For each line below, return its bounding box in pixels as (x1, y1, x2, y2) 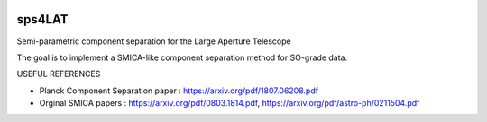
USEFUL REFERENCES (16, 68, 101, 80)
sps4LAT (16, 12, 69, 27)
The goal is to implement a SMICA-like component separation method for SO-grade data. (16, 52, 347, 63)
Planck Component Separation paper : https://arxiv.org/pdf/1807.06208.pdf (39, 85, 319, 96)
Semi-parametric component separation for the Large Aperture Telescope (16, 36, 292, 47)
